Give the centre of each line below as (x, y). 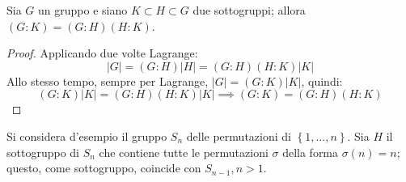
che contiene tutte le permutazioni (184, 152)
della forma (311, 152)
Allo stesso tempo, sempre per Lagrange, (108, 80)
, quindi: (322, 80)
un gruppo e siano (83, 10)
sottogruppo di (43, 152)
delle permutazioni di (239, 135)
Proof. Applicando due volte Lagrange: (102, 53)
